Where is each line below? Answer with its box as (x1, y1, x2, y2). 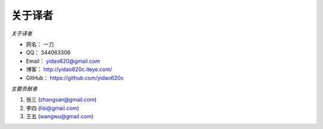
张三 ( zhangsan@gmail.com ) (26, 96, 97, 103)
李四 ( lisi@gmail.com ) (26, 105, 80, 112)
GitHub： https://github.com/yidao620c (26, 74, 124, 81)
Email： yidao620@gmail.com (26, 57, 100, 64)
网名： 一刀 (26, 41, 54, 48)
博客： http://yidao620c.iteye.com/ (26, 66, 112, 73)
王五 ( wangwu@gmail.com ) (26, 113, 94, 120)
